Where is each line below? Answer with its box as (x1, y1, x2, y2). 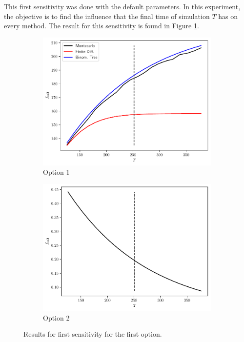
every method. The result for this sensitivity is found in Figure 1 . (4, 20, 199, 31)
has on (218, 11, 238, 21)
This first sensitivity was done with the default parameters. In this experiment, (4, 1, 241, 11)
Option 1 (43, 167, 70, 177)
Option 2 (43, 312, 70, 322)
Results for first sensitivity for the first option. (23, 329, 162, 339)
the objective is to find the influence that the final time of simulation (4, 11, 210, 21)
